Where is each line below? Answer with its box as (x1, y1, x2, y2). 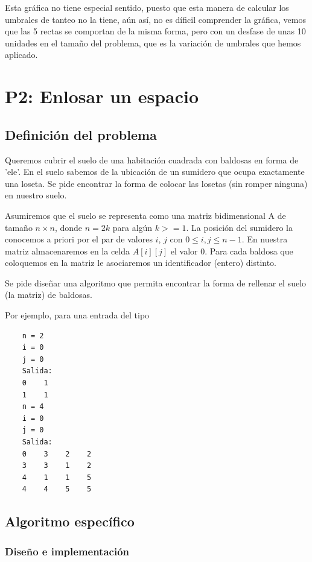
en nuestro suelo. (5, 189, 67, 201)
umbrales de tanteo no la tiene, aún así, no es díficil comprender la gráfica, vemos (5, 13, 306, 25)
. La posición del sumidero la (186, 221, 293, 233)
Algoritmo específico (5, 512, 135, 531)
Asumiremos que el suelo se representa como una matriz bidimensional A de (5, 209, 286, 221)
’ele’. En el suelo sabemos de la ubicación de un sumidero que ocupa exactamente (5, 165, 305, 178)
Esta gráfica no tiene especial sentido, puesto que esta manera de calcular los (5, 1, 289, 13)
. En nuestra (241, 233, 288, 245)
